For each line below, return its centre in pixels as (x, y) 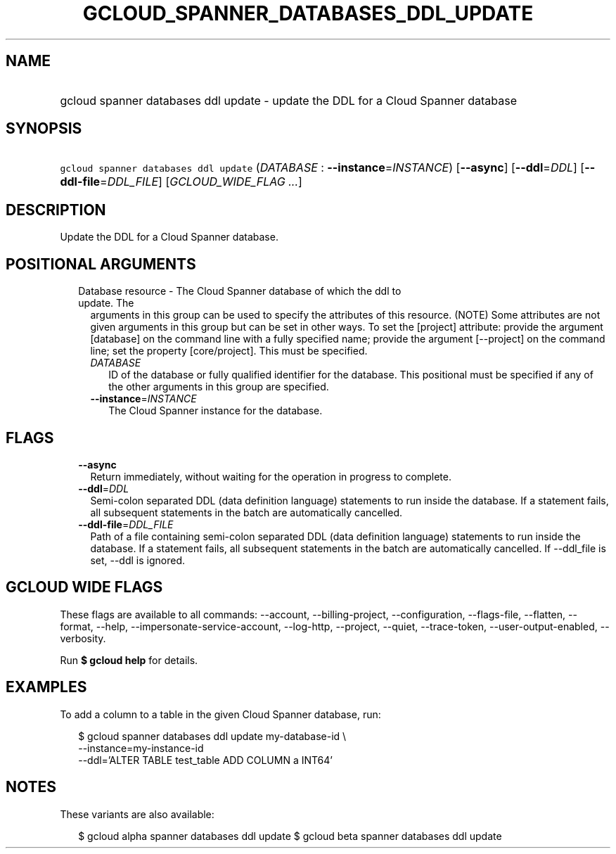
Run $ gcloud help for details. (129, 660)
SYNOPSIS (44, 129)
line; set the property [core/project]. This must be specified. (229, 351)
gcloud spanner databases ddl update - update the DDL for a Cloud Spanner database (289, 100)
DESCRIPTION (56, 210)
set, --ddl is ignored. (138, 560)
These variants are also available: (137, 814)
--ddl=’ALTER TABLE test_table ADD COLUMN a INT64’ (205, 760)
